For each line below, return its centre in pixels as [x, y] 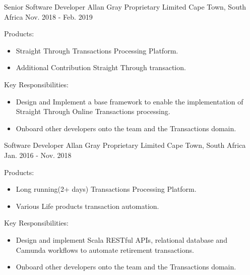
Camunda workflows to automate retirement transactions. [105, 250]
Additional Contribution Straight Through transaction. [101, 67]
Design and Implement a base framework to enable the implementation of [130, 101]
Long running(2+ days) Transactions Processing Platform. [106, 189]
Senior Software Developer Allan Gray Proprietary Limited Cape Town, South [125, 7]
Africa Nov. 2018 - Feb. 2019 [48, 16]
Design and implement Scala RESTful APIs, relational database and [121, 239]
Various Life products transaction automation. [87, 206]
